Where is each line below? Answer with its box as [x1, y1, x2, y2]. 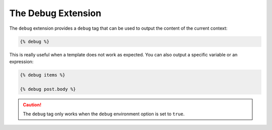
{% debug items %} [20, 72, 65, 78]
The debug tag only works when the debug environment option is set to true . [23, 111, 185, 117]
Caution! [23, 101, 42, 108]
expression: [9, 58, 34, 64]
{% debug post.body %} [20, 86, 76, 92]
